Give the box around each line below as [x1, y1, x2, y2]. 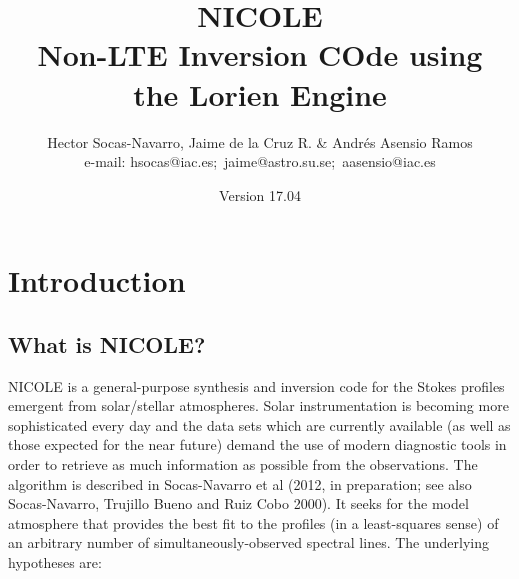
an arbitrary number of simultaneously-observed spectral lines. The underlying [8, 532, 489, 553]
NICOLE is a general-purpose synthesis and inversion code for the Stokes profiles [8, 375, 505, 396]
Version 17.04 [219, 184, 301, 205]
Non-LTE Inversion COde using [37, 34, 483, 75]
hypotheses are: [8, 552, 102, 573]
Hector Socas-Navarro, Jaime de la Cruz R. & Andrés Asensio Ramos [47, 131, 473, 152]
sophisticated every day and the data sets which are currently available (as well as [8, 414, 511, 435]
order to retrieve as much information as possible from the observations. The [8, 454, 478, 475]
